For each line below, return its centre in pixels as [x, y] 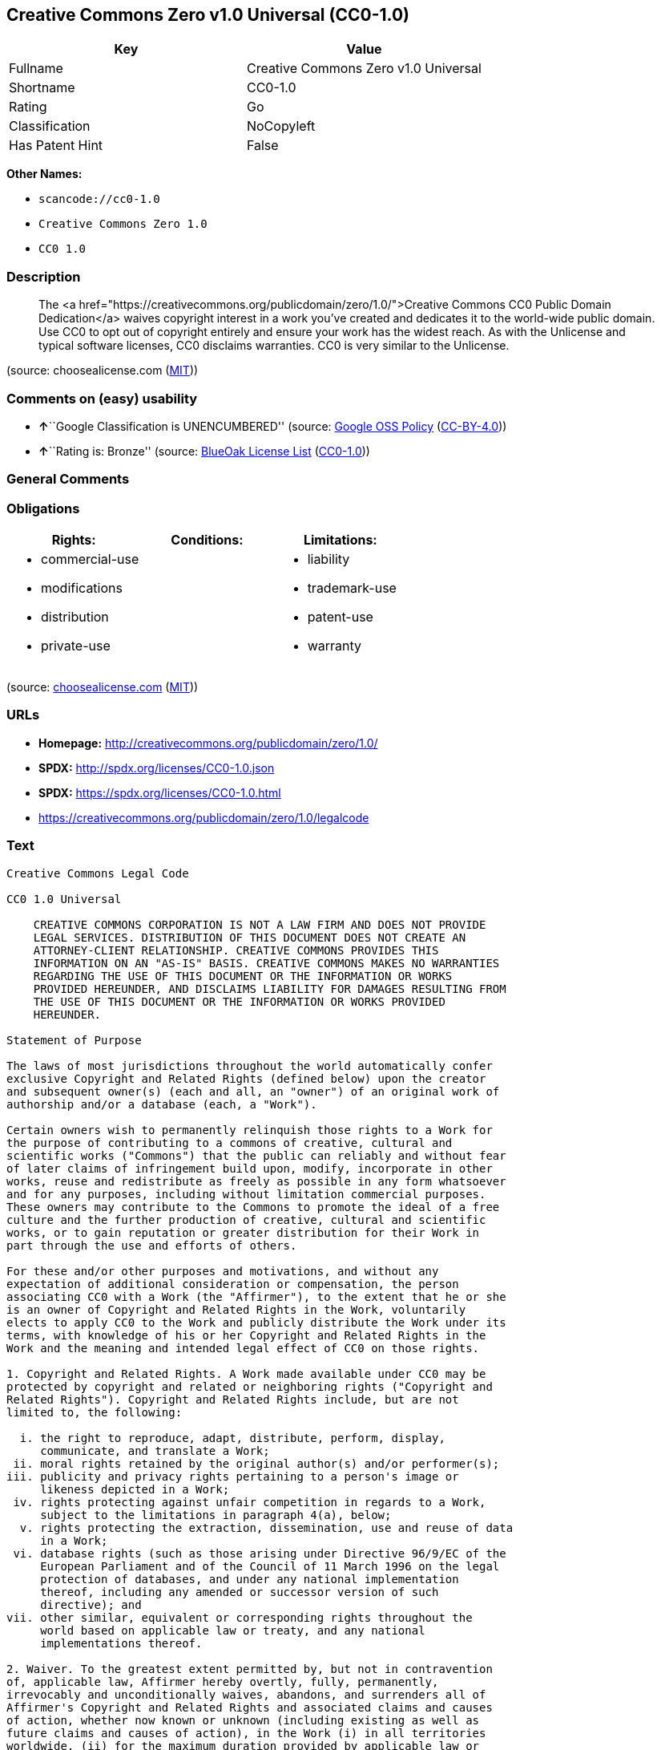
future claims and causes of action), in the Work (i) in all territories [246, 1733]
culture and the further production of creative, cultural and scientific [246, 1219]
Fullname [36, 69]
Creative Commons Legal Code [98, 873]
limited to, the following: [95, 1412]
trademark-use [352, 588]
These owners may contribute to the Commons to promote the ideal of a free [253, 1207]
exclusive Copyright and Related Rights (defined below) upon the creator [246, 1078]
